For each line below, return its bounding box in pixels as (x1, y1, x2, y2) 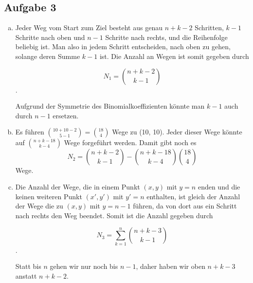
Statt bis (15, 261, 41, 271)
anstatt (15, 270, 37, 281)
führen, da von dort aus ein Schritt (133, 201, 237, 211)
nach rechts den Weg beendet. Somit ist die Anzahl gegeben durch (15, 210, 213, 220)
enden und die (198, 181, 240, 191)
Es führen (15, 127, 44, 137)
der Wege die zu (15, 201, 63, 211)
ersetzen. (53, 110, 79, 120)
